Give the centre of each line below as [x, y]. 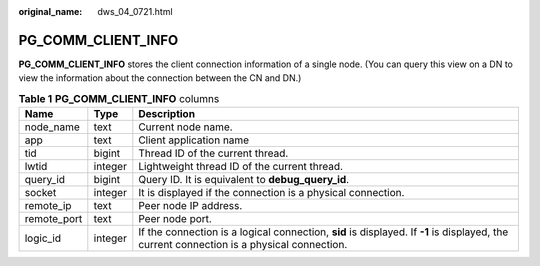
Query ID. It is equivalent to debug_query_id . [244, 180]
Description [166, 114]
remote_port [53, 219]
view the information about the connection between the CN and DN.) [160, 78]
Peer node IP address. [190, 206]
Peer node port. [175, 219]
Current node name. [186, 127]
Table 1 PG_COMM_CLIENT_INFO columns [119, 98]
